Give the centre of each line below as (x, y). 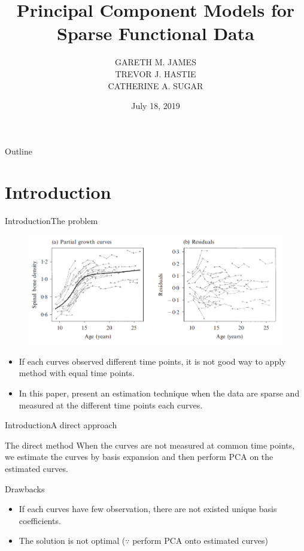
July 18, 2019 (156, 106)
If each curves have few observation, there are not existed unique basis (148, 509)
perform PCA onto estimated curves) (200, 541)
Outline (19, 151)
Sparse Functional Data (156, 33)
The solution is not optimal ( (72, 541)
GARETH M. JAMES (156, 62)
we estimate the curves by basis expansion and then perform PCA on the (139, 457)
